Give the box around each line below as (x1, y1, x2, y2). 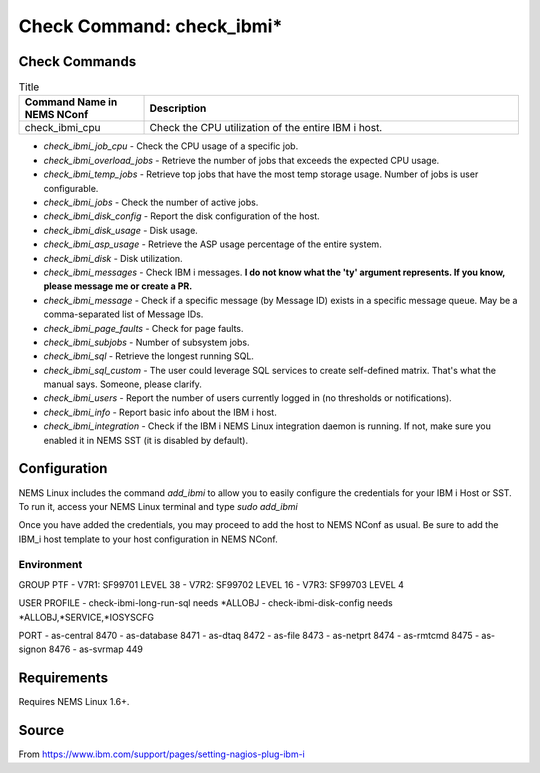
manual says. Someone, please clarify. (43, 378, 202, 390)
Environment (18, 558, 83, 572)
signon (18, 643, 47, 655)
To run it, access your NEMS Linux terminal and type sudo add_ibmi (18, 500, 299, 512)
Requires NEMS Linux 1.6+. (18, 696, 130, 708)
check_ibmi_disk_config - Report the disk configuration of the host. (43, 210, 320, 222)
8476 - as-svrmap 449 (48, 643, 144, 655)
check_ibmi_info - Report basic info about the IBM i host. (43, 406, 277, 418)
